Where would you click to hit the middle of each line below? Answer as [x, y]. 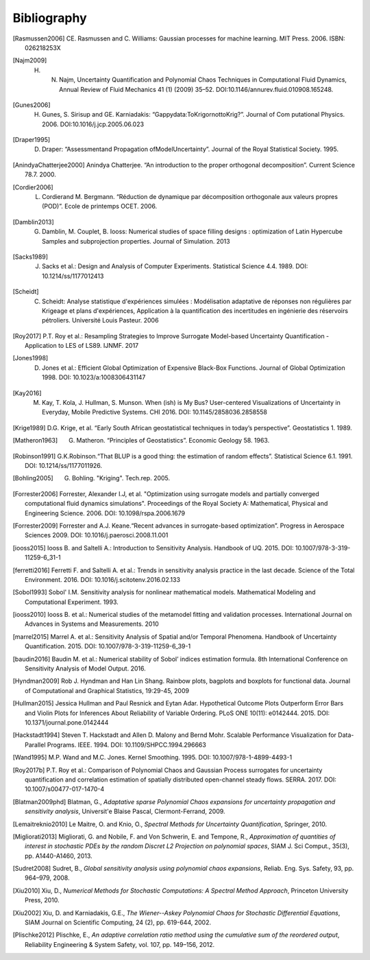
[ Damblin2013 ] [33, 222]
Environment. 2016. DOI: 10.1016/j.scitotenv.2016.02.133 [103, 579]
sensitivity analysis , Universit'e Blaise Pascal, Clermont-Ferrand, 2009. [125, 811]
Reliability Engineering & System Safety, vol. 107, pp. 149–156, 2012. [120, 944]
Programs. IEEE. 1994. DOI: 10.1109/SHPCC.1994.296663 [127, 745]
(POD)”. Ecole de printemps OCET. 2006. [100, 207]
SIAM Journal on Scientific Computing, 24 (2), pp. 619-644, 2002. [118, 922]
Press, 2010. [42, 900]
